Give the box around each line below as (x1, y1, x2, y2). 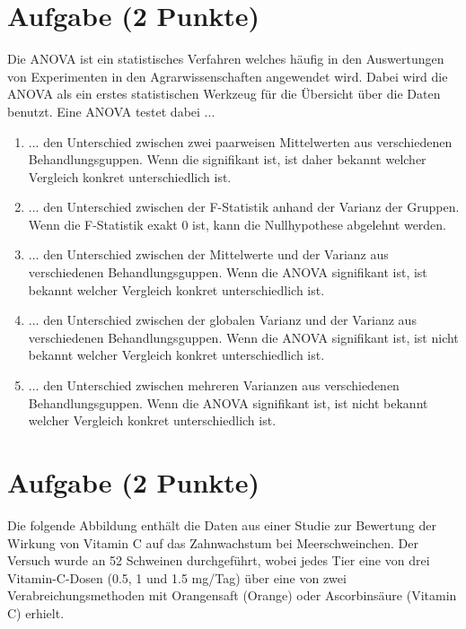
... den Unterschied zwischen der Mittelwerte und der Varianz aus (28, 245, 389, 264)
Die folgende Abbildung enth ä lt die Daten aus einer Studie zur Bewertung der (7, 515, 437, 534)
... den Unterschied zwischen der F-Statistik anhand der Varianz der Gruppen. (28, 197, 460, 216)
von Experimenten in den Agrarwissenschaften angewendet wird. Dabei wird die (7, 66, 448, 85)
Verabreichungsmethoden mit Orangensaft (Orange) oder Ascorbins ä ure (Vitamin (7, 586, 457, 605)
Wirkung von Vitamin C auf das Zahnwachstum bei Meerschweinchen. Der (7, 533, 418, 552)
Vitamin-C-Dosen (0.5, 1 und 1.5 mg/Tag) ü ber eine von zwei (7, 568, 347, 587)
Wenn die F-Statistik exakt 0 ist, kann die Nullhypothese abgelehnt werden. (28, 214, 447, 233)
